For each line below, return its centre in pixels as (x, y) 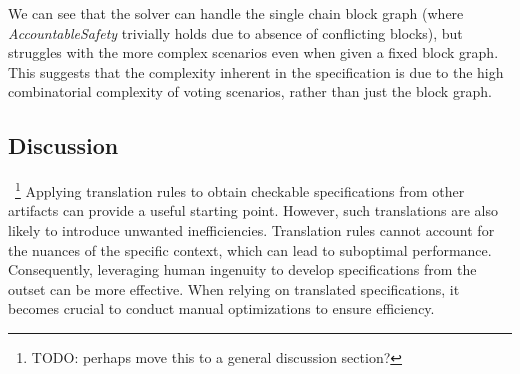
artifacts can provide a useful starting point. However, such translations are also (253, 210)
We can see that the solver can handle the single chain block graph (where (236, 13)
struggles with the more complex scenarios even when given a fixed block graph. (253, 52)
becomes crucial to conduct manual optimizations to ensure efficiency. (221, 308)
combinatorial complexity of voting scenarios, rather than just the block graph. (250, 91)
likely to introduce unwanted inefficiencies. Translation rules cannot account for (251, 230)
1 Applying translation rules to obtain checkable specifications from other (240, 189)
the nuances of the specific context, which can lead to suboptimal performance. (250, 249)
